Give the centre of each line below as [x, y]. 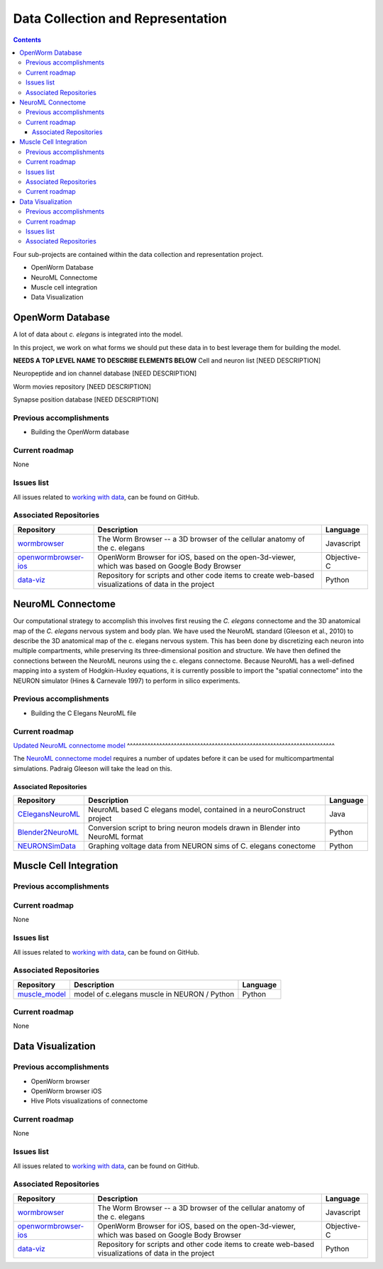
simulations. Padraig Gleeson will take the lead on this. [93, 768]
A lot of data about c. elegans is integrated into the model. [98, 334]
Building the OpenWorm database [80, 432]
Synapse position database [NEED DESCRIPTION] [86, 400]
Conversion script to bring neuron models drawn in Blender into [194, 828]
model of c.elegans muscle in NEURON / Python [154, 994]
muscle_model [42, 994]
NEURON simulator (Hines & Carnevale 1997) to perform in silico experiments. [127, 681]
